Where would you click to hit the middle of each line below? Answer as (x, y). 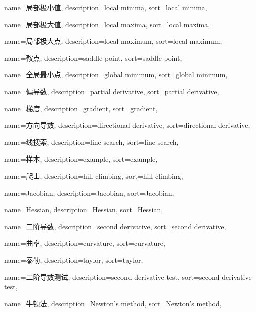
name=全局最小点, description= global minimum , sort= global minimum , (116, 74)
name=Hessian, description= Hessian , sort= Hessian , (84, 209)
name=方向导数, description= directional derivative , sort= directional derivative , (127, 125)
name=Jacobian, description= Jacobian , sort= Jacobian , (89, 192)
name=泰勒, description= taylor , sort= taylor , (74, 260)
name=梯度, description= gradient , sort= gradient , (81, 108)
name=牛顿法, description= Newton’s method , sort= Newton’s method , (113, 303)
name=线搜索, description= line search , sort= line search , (91, 142)
